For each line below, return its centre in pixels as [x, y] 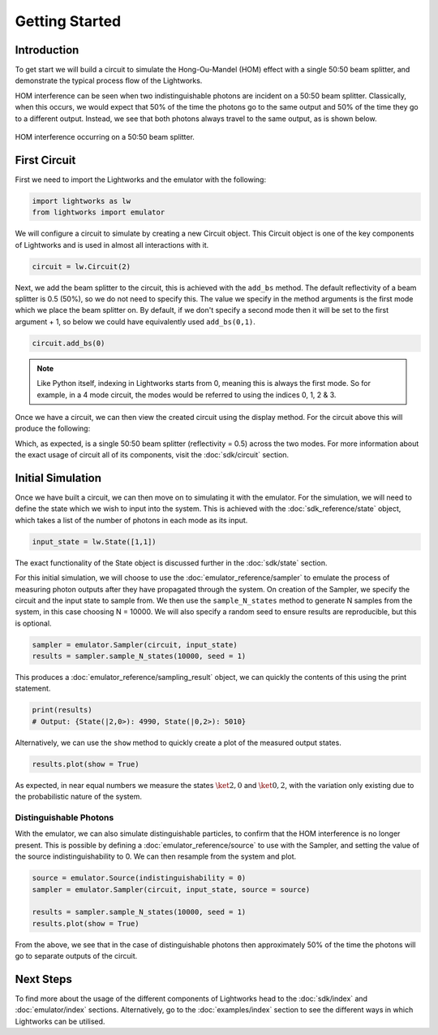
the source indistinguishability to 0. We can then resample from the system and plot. [156, 856]
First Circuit [45, 160]
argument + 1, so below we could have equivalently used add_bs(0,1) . [135, 322]
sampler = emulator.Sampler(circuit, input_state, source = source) [171, 889]
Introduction [47, 50]
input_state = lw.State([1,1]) [94, 541]
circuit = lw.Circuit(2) [82, 266]
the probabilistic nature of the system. [78, 797]
